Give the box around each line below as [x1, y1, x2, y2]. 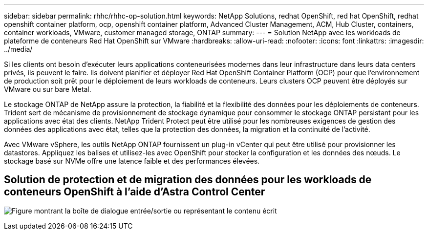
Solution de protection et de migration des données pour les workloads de [4, 173, 372, 186]
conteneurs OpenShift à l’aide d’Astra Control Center [4, 186, 265, 198]
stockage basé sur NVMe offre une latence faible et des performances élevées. [4, 157, 260, 165]
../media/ [4, 45, 33, 53]
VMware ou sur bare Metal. [4, 85, 91, 93]
